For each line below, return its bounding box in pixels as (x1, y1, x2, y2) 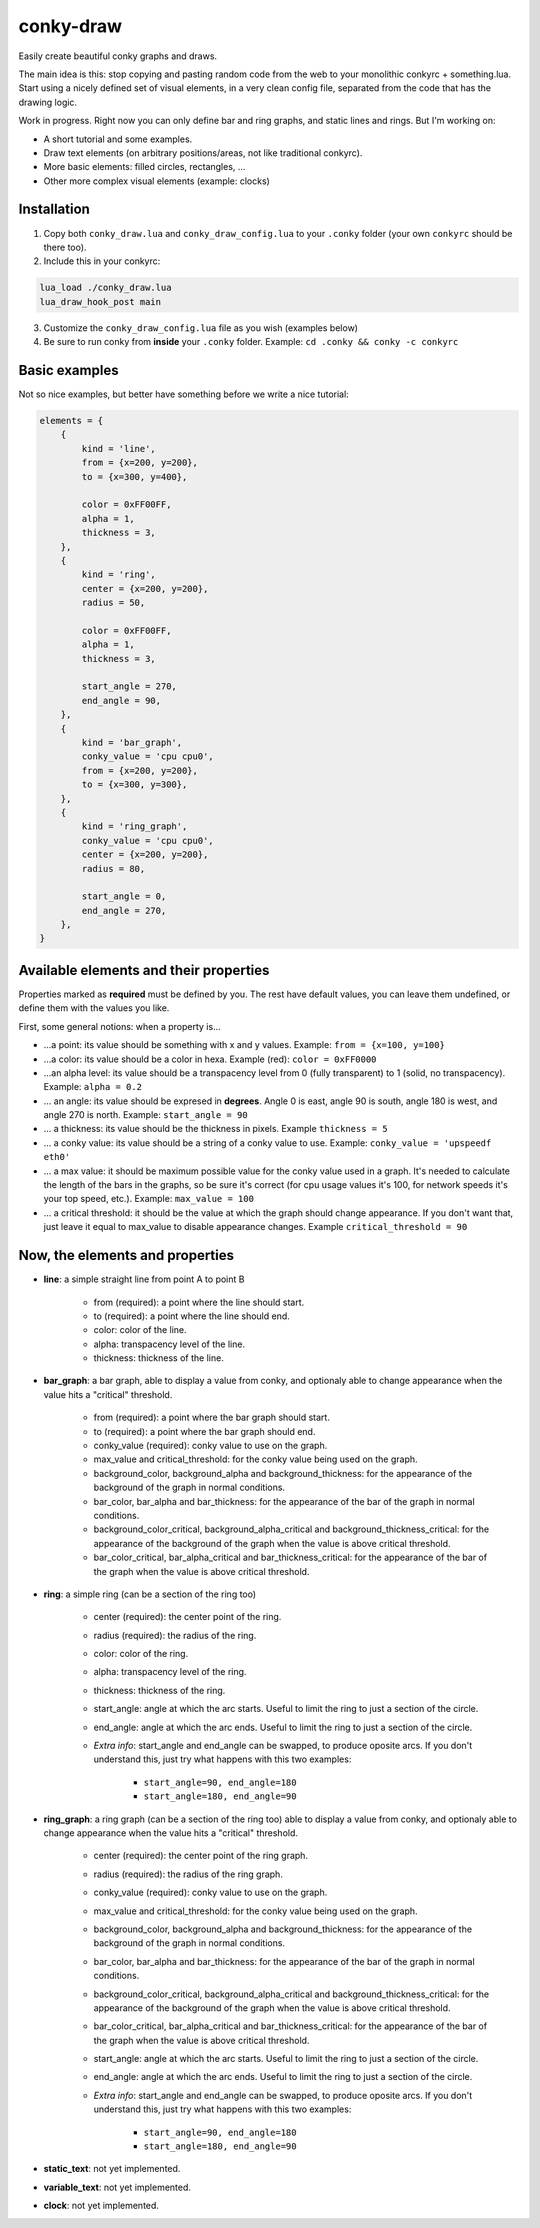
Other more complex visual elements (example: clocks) (43, 175, 270, 187)
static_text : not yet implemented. (43, 2163, 181, 2175)
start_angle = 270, (81, 681, 177, 692)
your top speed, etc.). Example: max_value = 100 (43, 1193, 255, 1205)
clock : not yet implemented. (43, 2200, 160, 2212)
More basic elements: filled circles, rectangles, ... (43, 161, 246, 173)
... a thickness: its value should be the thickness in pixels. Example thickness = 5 (43, 1123, 389, 1135)
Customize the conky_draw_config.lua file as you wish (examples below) (43, 321, 359, 334)
